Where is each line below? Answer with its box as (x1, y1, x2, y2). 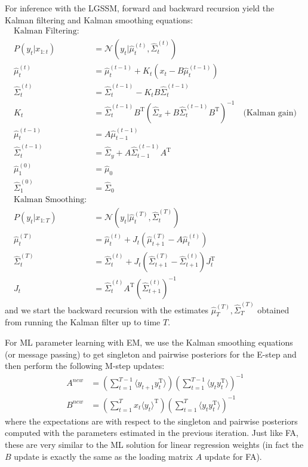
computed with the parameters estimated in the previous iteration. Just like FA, (5, 426, 299, 439)
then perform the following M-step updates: (5, 359, 165, 372)
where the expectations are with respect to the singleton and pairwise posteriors (5, 414, 298, 427)
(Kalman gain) (243, 108, 297, 117)
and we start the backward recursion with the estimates (5, 303, 209, 316)
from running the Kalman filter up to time (5, 316, 161, 328)
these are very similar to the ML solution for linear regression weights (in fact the (5, 438, 304, 450)
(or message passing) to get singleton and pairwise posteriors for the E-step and (5, 347, 297, 360)
